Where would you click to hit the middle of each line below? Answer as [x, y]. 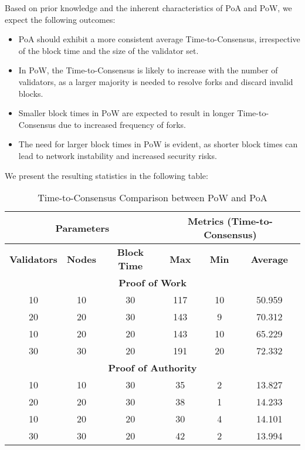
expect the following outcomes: [60, 19]
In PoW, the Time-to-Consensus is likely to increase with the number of [148, 70]
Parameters [82, 228]
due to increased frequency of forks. [122, 124]
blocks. [31, 93]
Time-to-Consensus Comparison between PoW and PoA [152, 198]
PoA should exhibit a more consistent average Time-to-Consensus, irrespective [159, 39]
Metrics [206, 221]
